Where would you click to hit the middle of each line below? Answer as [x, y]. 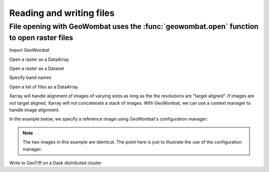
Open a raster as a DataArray [39, 59]
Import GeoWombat [29, 50]
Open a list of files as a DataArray [44, 87]
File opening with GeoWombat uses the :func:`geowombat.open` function [134, 26]
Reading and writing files [62, 13]
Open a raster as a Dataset [37, 69]
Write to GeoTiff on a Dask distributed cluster [56, 163]
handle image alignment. [34, 110]
